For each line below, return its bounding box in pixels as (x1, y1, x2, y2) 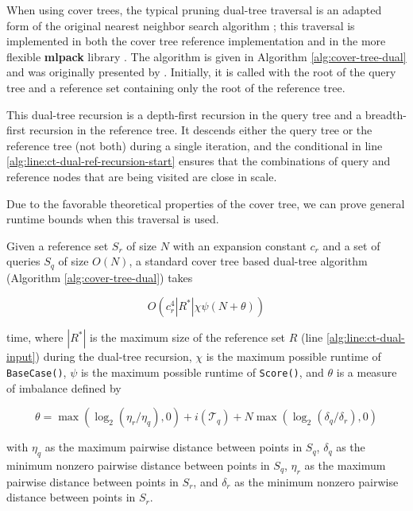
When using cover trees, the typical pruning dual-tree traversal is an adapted (6, 2, 382, 17)
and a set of (322, 237, 380, 254)
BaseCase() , (6, 363, 67, 380)
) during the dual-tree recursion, (35, 348, 192, 365)
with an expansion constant (172, 237, 307, 254)
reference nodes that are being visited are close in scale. (6, 168, 277, 184)
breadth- (365, 106, 407, 122)
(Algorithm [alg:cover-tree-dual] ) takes (6, 269, 193, 285)
